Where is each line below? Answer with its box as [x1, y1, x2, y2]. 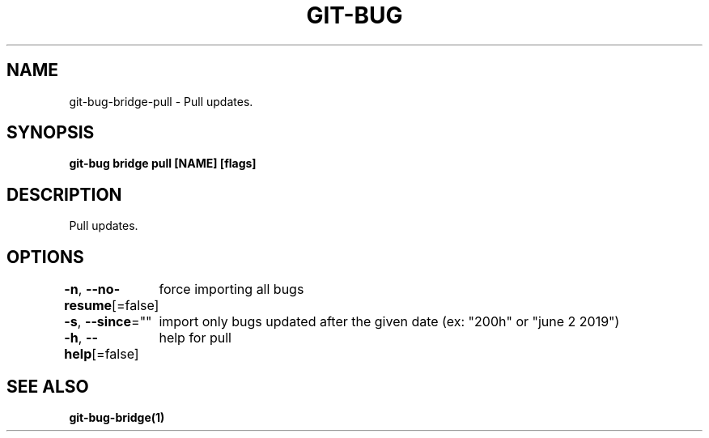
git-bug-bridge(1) [69, 410, 165, 424]
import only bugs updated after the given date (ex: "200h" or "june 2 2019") [159, 313, 620, 330]
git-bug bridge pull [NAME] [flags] [69, 156, 257, 171]
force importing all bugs [159, 281, 304, 298]
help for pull [159, 330, 231, 347]
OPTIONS [6, 246, 84, 267]
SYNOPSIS [6, 122, 95, 143]
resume [64, 297, 113, 314]
